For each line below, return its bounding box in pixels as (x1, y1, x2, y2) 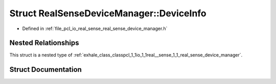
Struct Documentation (9, 65, 82, 74)
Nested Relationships (9, 39, 79, 47)
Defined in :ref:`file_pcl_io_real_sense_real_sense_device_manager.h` (22, 25, 168, 32)
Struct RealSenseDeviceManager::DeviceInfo (9, 8, 206, 19)
